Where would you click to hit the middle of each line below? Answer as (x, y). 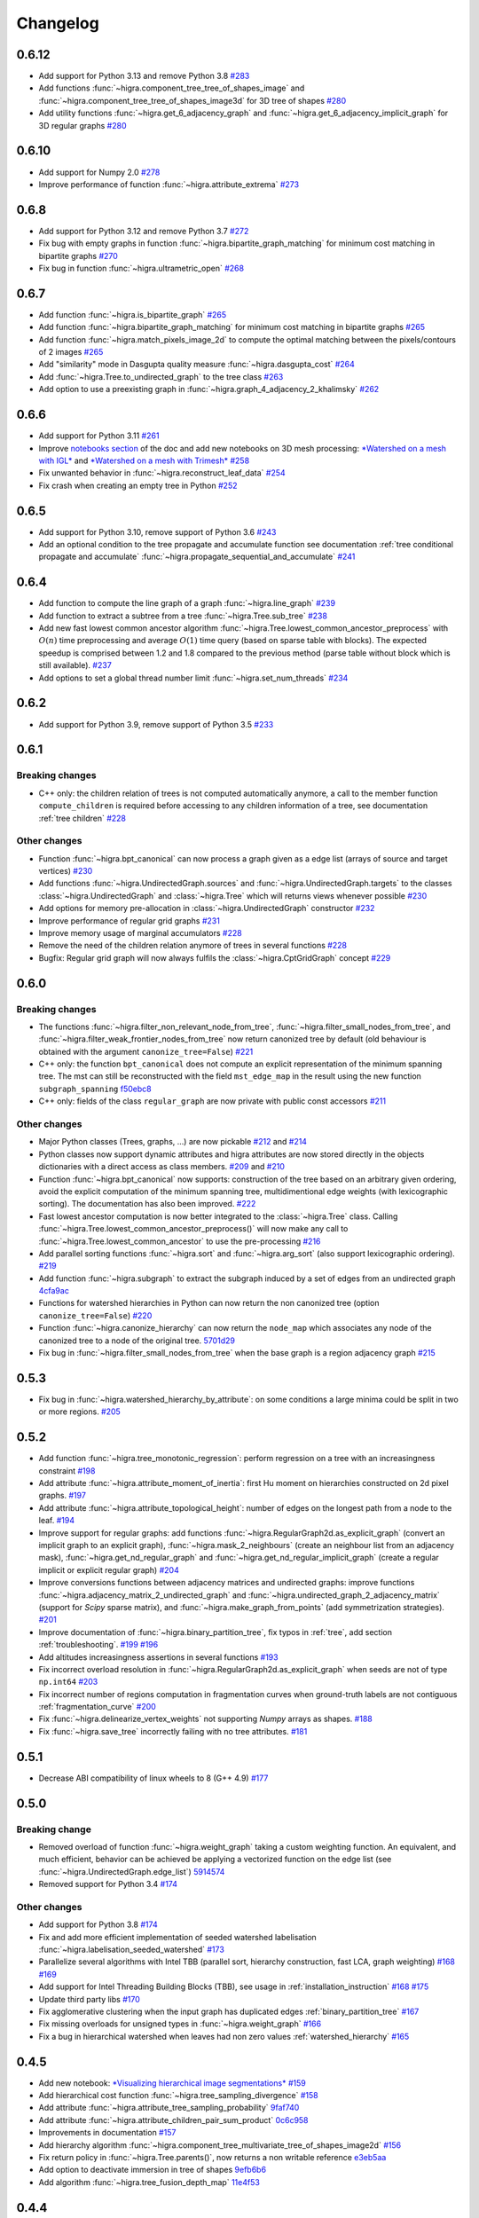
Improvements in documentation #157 (107, 2133)
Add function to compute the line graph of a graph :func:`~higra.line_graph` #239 (187, 603)
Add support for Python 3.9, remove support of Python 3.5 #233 (156, 724)
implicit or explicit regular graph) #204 (109, 1569)
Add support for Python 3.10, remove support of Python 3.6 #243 (157, 531)
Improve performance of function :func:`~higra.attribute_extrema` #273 (169, 184)
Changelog (58, 23)
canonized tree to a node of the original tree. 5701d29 (137, 1341)
